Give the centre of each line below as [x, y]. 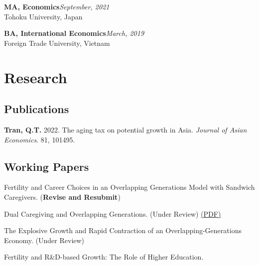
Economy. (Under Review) [44, 240]
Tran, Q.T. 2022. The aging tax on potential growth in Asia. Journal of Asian [126, 129]
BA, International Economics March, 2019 [74, 33]
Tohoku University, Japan [43, 16]
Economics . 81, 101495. [40, 139]
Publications [37, 109]
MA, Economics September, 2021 [57, 6]
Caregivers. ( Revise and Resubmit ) [62, 197]
